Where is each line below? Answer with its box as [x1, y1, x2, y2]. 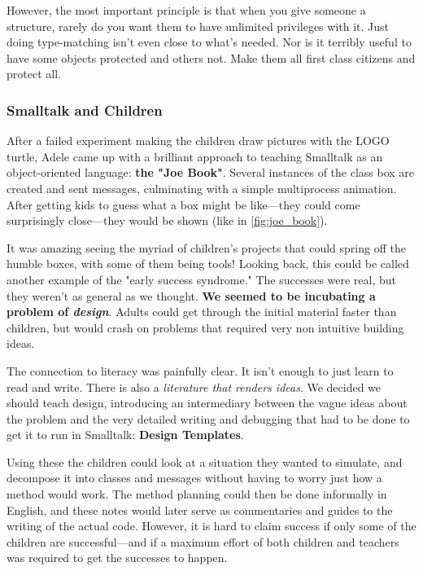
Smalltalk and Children [7, 99, 163, 120]
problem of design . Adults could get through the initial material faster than [7, 303, 397, 320]
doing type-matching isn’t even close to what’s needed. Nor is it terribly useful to [7, 33, 412, 51]
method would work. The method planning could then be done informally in [7, 485, 387, 503]
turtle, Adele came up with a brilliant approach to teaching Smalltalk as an [7, 147, 383, 165]
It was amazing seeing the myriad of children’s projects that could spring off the [7, 239, 406, 256]
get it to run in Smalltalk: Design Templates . [7, 426, 244, 443]
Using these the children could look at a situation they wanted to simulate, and [7, 453, 403, 470]
